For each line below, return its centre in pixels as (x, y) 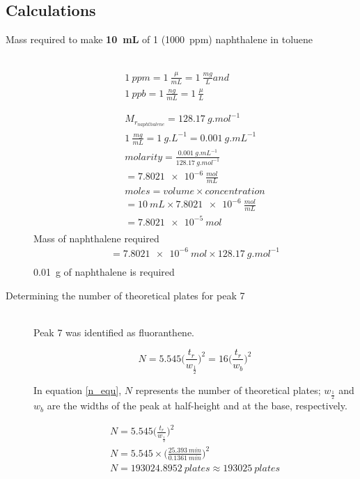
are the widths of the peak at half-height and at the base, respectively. (197, 406)
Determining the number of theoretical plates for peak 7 (125, 295)
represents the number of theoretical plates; (228, 390)
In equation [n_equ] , (78, 390)
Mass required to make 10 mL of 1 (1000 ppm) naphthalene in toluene (159, 39)
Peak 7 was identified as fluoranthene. (114, 332)
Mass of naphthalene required (96, 238)
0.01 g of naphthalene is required (104, 272)
